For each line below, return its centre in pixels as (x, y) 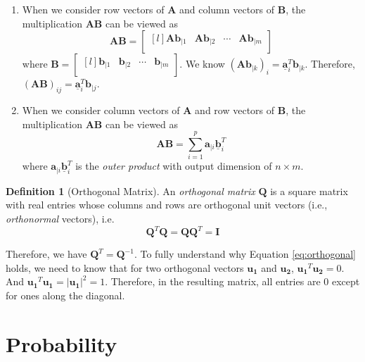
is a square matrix (309, 191)
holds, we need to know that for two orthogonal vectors (125, 267)
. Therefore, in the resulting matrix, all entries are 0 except (232, 281)
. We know (202, 64)
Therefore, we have (46, 254)
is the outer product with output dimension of (174, 166)
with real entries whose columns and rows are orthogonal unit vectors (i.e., (167, 205)
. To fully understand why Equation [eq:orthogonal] (245, 254)
